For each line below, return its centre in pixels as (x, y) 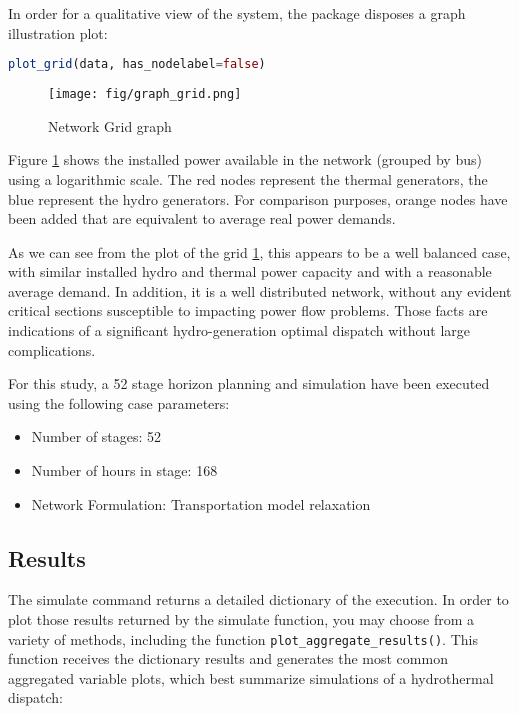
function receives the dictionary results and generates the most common (228, 658)
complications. (52, 349)
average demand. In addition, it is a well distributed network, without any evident (260, 290)
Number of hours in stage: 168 (124, 470)
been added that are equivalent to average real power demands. (202, 218)
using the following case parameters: (119, 402)
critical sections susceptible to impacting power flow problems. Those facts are (248, 310)
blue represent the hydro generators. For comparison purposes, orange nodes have (258, 198)
